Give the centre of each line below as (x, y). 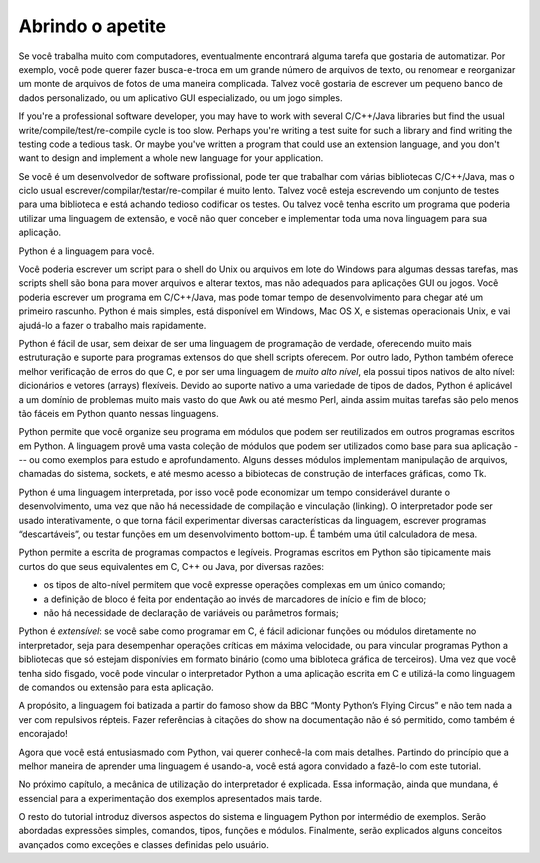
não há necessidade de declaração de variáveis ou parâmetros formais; (191, 613)
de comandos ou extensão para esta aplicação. (116, 687)
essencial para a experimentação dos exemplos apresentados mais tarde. (170, 798)
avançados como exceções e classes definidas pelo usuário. (143, 844)
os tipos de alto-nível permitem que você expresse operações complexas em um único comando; (244, 585)
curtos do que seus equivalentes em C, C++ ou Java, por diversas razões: (171, 566)
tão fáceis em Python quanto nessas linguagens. (118, 413)
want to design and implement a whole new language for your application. (171, 158)
